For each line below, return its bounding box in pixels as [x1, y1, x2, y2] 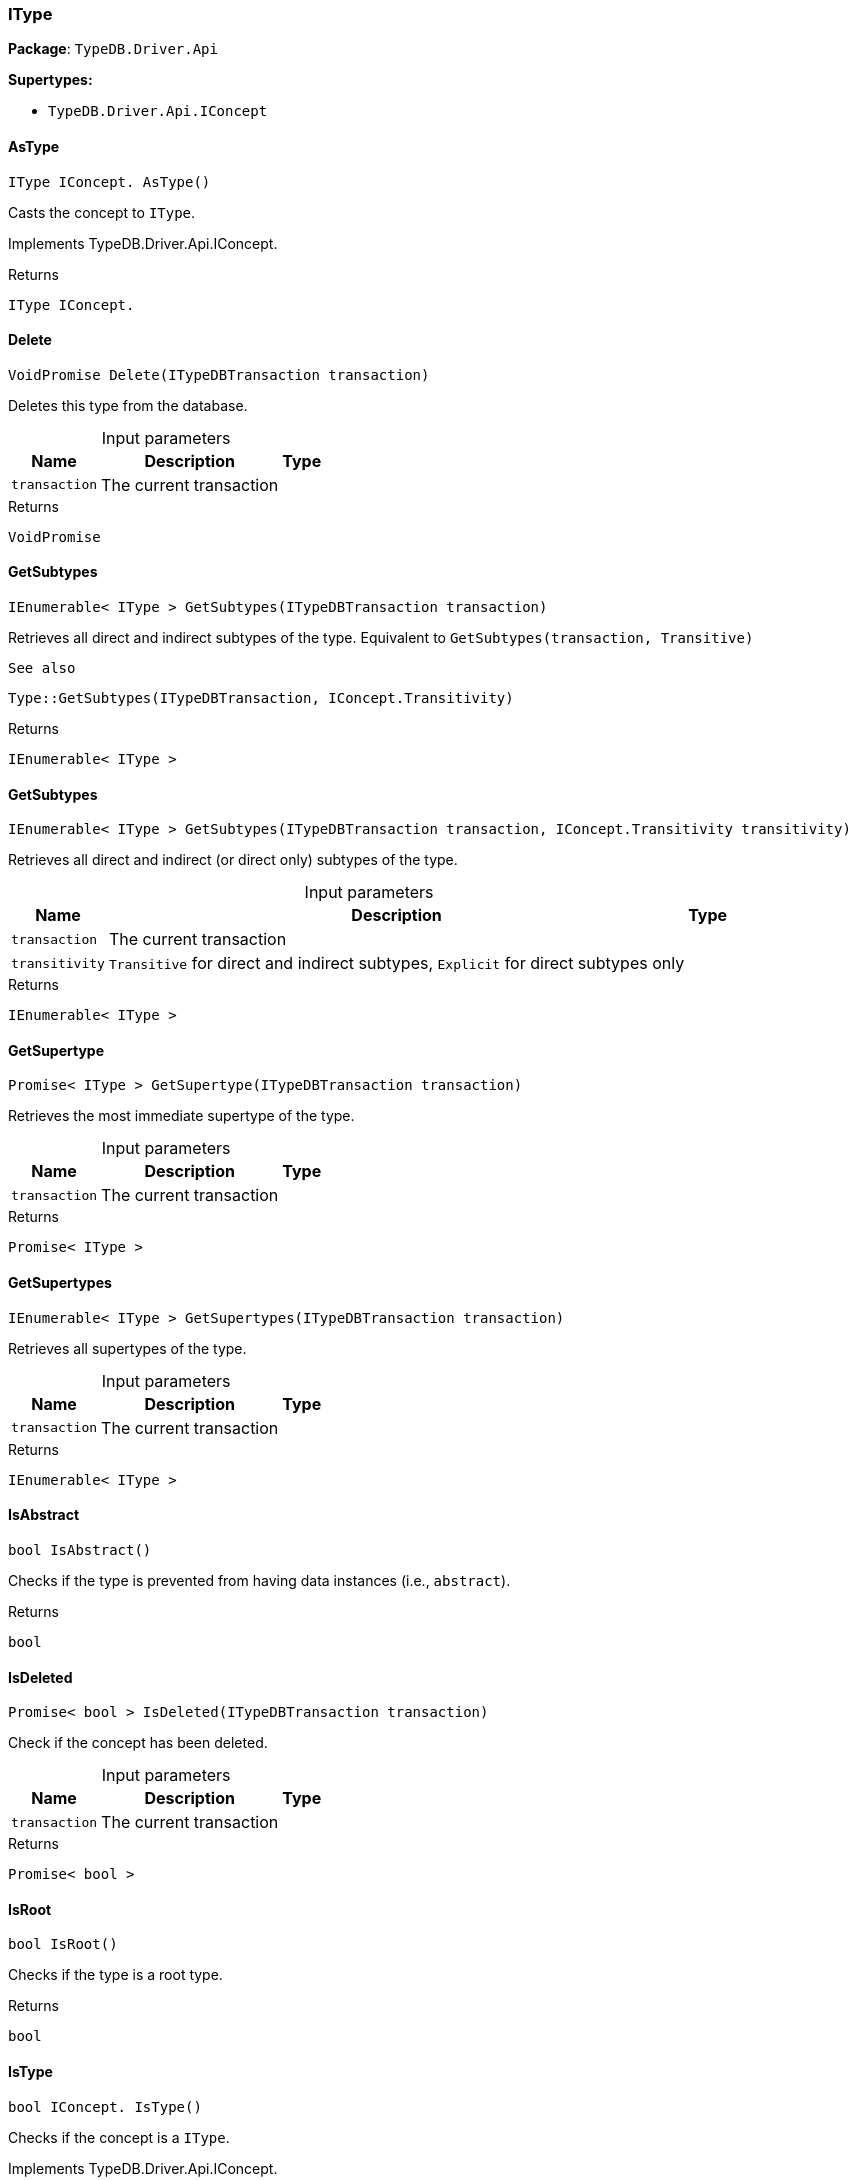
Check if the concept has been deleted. [8, 1734, 268, 1752]
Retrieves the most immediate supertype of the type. [8, 1107, 355, 1125]
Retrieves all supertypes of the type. [8, 1339, 247, 1357]
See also [8, 660, 76, 677]
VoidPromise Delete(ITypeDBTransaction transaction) [8, 366, 430, 383]
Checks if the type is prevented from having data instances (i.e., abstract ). [8, 1571, 511, 1589]
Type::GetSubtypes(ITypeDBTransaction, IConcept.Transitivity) [8, 690, 514, 707]
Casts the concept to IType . [8, 203, 196, 221]
